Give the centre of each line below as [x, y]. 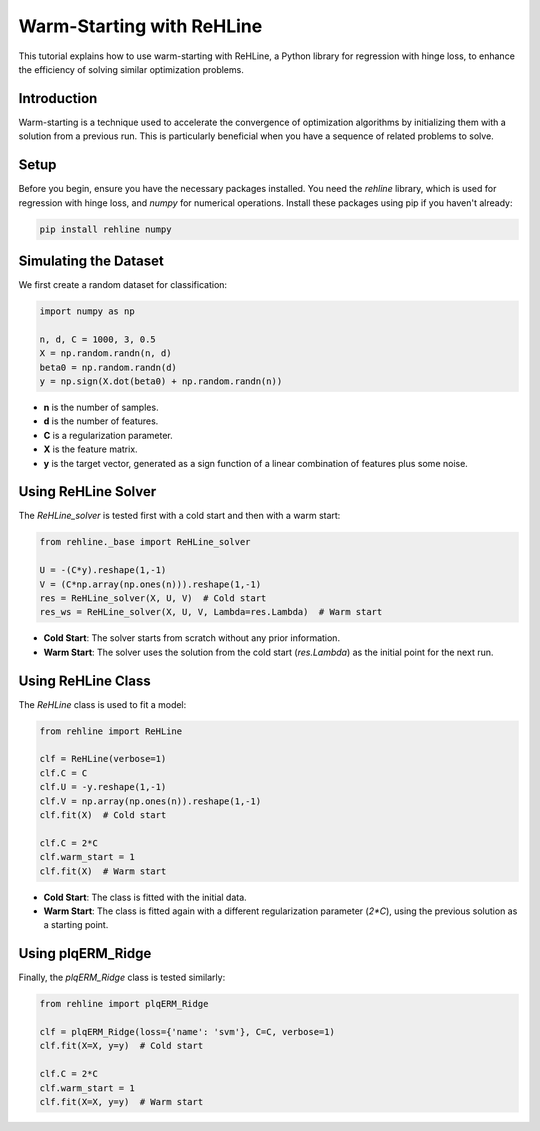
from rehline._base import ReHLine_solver [145, 542]
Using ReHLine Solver [87, 491]
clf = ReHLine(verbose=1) [103, 759]
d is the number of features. [101, 421]
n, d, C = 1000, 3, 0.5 [98, 339]
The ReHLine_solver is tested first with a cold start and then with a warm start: [179, 516]
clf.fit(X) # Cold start [103, 814]
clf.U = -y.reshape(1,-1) [103, 787]
